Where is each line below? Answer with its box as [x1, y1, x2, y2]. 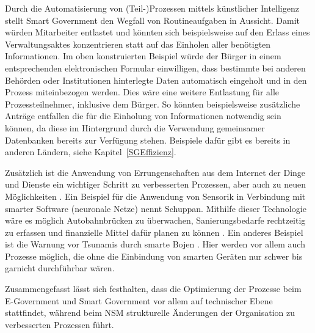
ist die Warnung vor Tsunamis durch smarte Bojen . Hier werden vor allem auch [5, 238, 305, 251]
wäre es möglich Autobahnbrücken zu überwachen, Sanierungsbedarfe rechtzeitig [5, 214, 306, 227]
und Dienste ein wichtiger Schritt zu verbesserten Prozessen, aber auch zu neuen [5, 178, 306, 191]
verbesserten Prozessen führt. [5, 318, 114, 331]
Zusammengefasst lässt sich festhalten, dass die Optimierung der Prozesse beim [5, 282, 302, 295]
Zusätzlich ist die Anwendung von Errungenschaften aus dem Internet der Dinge [5, 166, 306, 178]
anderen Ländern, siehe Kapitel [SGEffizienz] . [5, 145, 176, 158]
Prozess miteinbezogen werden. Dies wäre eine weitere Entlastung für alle [5, 86, 280, 98]
